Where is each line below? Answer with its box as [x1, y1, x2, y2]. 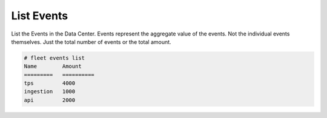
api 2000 [24, 96, 76, 104]
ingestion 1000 [24, 88, 76, 95]
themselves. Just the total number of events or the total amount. [11, 38, 172, 45]
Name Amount [24, 63, 82, 70]
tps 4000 [24, 80, 76, 87]
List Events [11, 9, 68, 22]
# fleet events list [24, 54, 85, 61]
